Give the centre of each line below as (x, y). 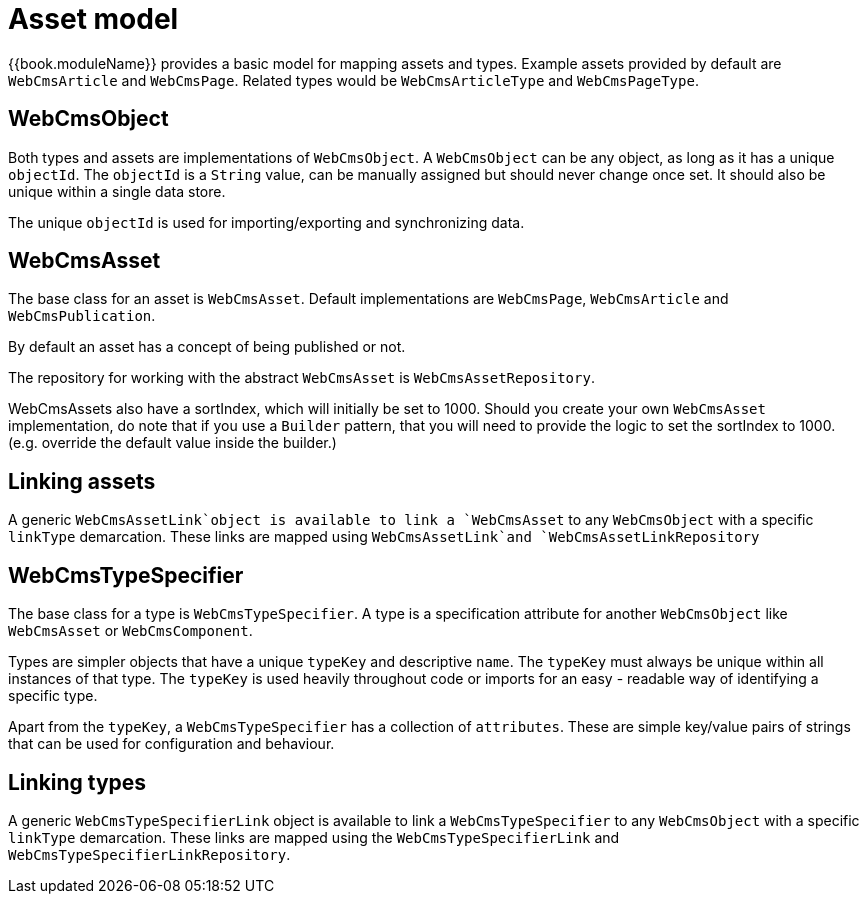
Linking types (77, 782)
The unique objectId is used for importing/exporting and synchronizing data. (266, 222)
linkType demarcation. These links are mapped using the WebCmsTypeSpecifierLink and (314, 837)
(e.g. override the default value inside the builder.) (172, 443)
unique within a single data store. (117, 191)
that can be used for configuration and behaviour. (171, 744)
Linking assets (82, 481)
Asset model (93, 19)
